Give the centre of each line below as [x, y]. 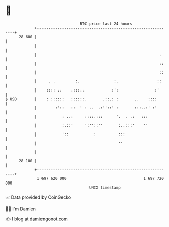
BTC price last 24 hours [106, 24]
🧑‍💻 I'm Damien [21, 209]
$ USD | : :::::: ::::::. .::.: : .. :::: [81, 99]
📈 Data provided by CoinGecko [38, 197]
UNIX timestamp [105, 187]
